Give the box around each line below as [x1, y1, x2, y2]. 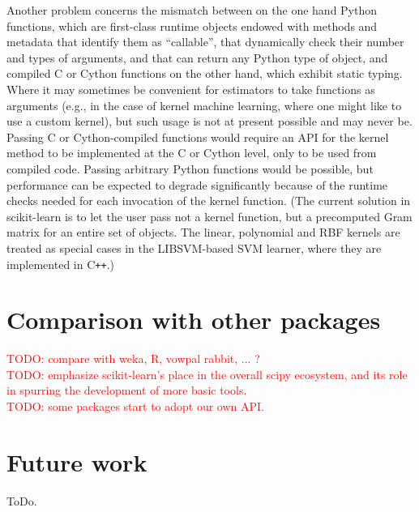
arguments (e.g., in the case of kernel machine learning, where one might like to [6, 96, 402, 113]
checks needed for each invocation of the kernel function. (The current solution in [6, 192, 411, 209]
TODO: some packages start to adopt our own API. [6, 398, 265, 415]
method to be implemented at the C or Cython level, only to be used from [6, 144, 377, 161]
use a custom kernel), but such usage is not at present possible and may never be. [6, 113, 413, 130]
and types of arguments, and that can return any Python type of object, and [6, 49, 388, 66]
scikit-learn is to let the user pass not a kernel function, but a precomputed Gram [6, 207, 413, 224]
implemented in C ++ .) [6, 255, 114, 272]
